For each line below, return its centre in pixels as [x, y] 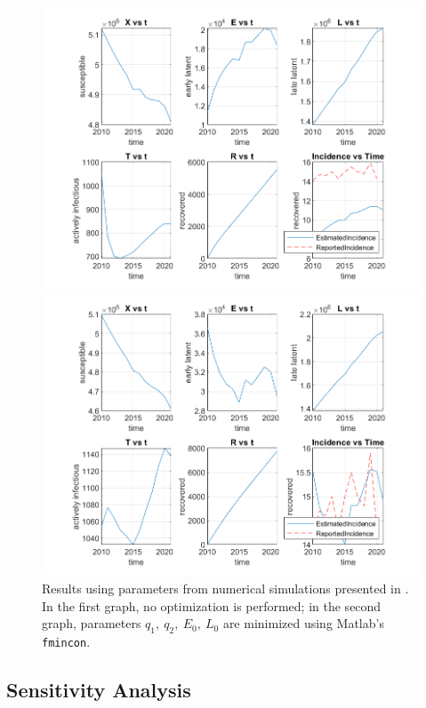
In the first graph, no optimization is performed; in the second [212, 605]
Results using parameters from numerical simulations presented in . [225, 588]
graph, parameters [92, 623]
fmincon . [66, 641]
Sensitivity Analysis [99, 689]
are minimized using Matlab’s [303, 623]
